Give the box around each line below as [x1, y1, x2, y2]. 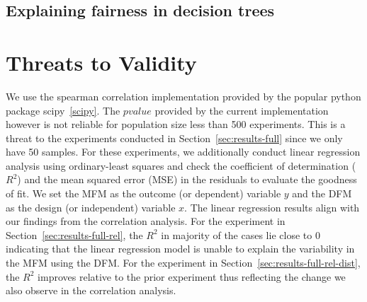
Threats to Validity [6, 47, 197, 76]
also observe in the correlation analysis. [6, 283, 176, 298]
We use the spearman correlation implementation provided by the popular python [6, 88, 361, 103]
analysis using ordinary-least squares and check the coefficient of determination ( [6, 158, 356, 173]
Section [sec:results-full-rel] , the [6, 227, 143, 242]
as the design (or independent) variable [6, 199, 176, 214]
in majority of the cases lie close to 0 [161, 227, 320, 242]
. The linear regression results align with [184, 199, 360, 214]
